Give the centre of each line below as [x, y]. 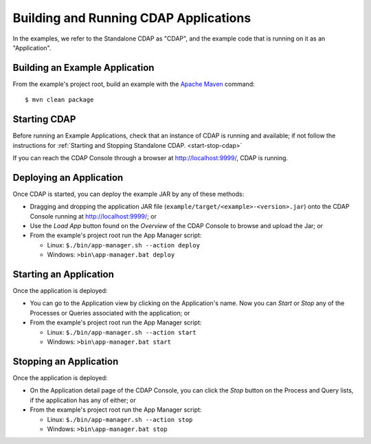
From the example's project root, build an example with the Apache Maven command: [134, 84]
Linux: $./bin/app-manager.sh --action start [122, 332]
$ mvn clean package [59, 100]
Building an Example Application [83, 68]
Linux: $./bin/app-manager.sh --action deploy [124, 245]
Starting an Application [64, 274]
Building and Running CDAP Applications [132, 18]
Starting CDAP [44, 119]
